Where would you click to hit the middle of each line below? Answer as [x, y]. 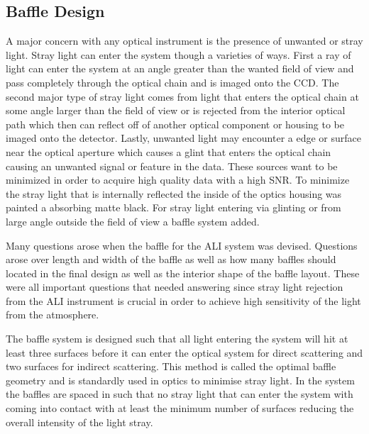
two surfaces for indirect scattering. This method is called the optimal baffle [171, 366]
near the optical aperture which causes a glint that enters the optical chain [169, 151]
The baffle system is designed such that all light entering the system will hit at [177, 339]
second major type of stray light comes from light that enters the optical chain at [182, 96]
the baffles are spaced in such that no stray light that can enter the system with [180, 394]
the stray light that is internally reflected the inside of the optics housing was [174, 193]
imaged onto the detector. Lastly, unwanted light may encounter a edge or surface [183, 138]
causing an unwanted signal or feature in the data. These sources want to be [172, 166]
